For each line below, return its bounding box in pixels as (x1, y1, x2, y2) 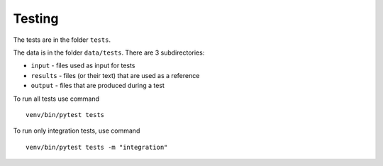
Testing (13, 11, 59, 26)
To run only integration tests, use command (13, 126, 140, 135)
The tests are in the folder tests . (13, 35, 111, 44)
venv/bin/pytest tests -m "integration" (26, 143, 168, 151)
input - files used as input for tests (30, 61, 135, 70)
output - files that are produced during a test (30, 82, 165, 90)
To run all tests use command (13, 94, 99, 103)
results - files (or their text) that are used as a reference (30, 71, 200, 79)
